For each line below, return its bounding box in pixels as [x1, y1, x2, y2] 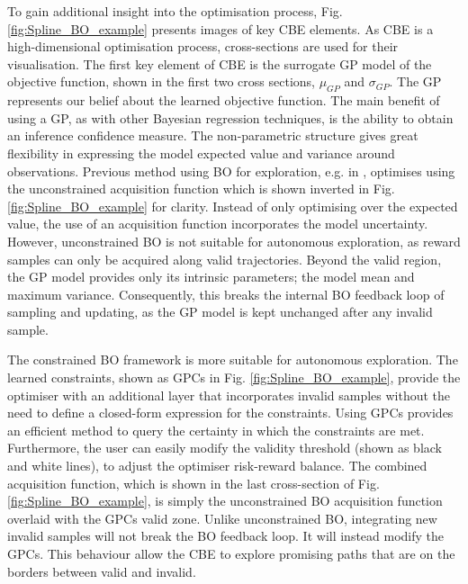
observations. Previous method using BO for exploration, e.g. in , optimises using [7, 161, 455, 180]
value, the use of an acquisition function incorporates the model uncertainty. [7, 214, 428, 233]
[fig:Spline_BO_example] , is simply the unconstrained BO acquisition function [7, 491, 443, 510]
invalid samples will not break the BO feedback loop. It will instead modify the [7, 526, 445, 545]
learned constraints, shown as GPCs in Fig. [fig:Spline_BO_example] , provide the [7, 368, 461, 387]
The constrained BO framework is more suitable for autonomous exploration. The [7, 350, 458, 369]
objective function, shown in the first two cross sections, [7, 72, 315, 91]
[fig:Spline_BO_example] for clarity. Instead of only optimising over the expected [7, 196, 458, 215]
